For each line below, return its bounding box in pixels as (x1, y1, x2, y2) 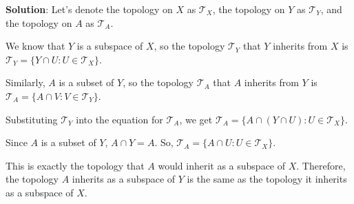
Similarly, (6, 75, 45, 90)
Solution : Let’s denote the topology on (6, 2, 173, 16)
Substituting (6, 112, 58, 126)
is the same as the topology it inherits (187, 172, 347, 186)
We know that (6, 39, 65, 53)
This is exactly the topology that (6, 158, 145, 172)
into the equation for (76, 112, 163, 126)
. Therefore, (296, 158, 346, 172)
